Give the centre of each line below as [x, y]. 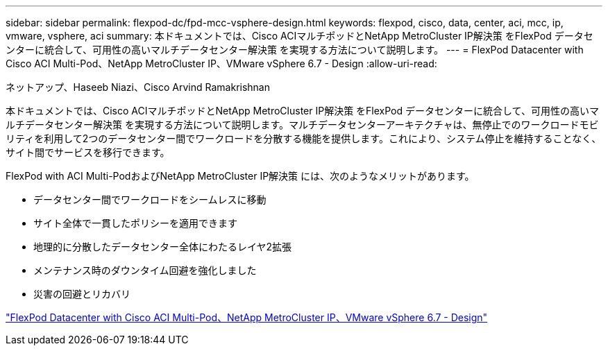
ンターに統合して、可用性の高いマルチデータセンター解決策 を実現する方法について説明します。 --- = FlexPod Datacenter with [295, 50]
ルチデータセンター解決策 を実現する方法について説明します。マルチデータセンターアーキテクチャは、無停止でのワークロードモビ [302, 125]
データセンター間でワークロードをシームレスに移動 [150, 199]
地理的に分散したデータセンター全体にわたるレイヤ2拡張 [163, 247]
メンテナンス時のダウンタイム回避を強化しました [145, 270]
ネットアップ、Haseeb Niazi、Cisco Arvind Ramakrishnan [138, 87]
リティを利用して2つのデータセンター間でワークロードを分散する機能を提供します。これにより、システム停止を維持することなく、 [304, 138]
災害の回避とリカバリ [82, 294]
